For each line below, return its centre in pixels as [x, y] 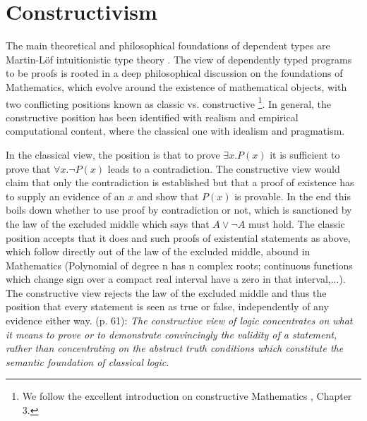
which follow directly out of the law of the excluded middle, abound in [158, 251]
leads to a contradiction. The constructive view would [224, 168]
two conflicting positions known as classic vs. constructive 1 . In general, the [169, 102]
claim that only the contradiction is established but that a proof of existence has [180, 182]
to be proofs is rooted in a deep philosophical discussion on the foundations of [174, 73]
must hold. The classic [296, 223]
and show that [168, 196]
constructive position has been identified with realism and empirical [152, 117]
